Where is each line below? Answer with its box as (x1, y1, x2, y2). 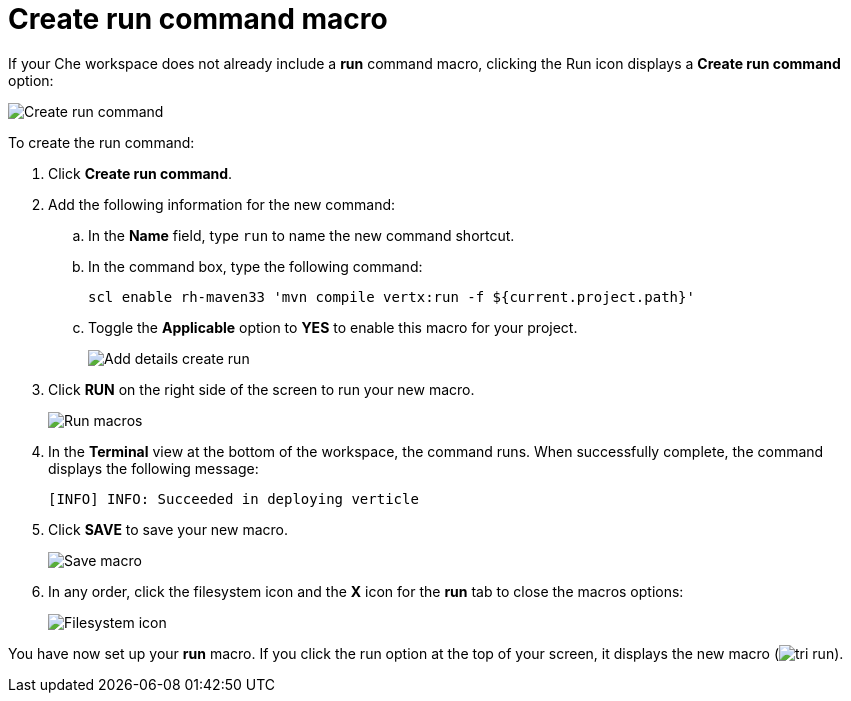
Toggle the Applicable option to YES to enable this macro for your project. (88, 318, 578, 336)
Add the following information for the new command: (48, 195, 396, 213)
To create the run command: (8, 133, 195, 151)
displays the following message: (48, 459, 259, 477)
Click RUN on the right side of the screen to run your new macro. (48, 380, 475, 398)
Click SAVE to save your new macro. (48, 520, 288, 538)
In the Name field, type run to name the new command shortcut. (88, 226, 515, 244)
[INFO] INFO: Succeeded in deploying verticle (48, 490, 419, 507)
